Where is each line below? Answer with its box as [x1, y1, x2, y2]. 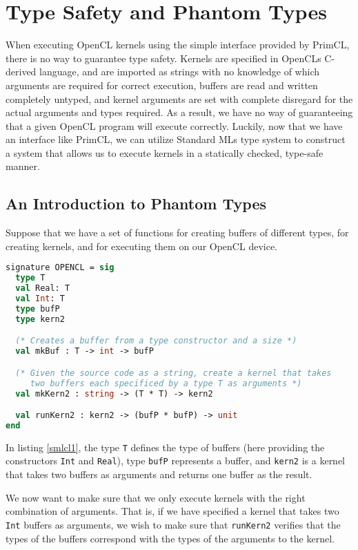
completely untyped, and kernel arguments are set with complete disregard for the [6, 91, 353, 106]
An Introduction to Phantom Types [6, 193, 266, 214]
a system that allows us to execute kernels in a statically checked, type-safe [6, 145, 324, 160]
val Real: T [15, 283, 70, 294]
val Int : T [15, 294, 65, 304]
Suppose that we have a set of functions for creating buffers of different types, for [6, 225, 349, 240]
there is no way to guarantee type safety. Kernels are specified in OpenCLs [6, 50, 321, 65]
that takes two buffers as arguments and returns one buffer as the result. [6, 467, 312, 482]
